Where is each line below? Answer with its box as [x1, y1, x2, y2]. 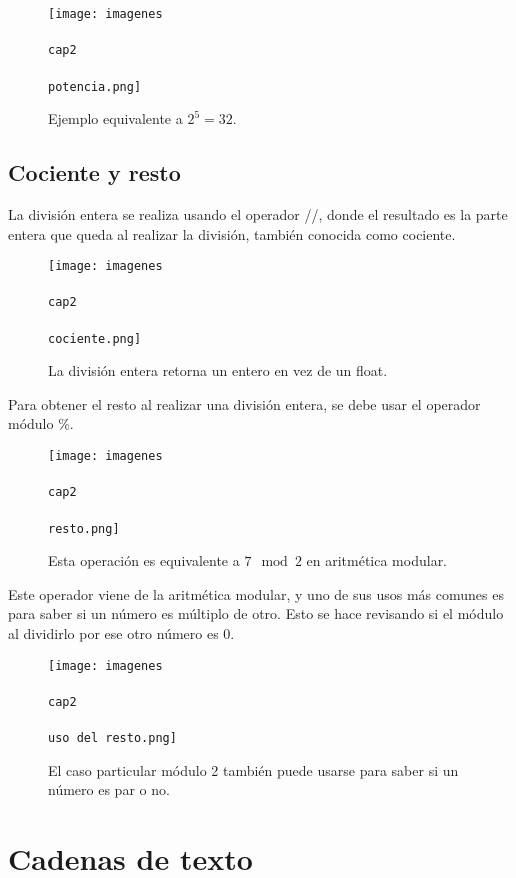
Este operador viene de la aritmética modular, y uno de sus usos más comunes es [8, 583, 504, 604]
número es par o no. [48, 779, 170, 800]
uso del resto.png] [48, 731, 177, 746]
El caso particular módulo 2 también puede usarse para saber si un [48, 759, 459, 780]
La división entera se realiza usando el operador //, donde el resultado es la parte [8, 203, 508, 224]
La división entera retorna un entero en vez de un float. [48, 360, 388, 381]
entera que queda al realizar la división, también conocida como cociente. [8, 223, 456, 244]
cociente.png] [48, 331, 142, 346]
